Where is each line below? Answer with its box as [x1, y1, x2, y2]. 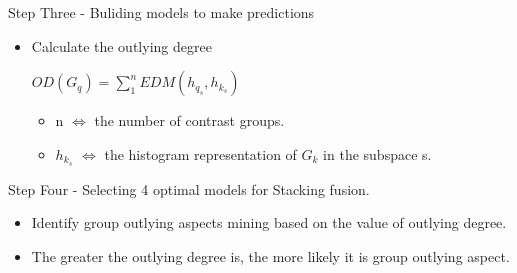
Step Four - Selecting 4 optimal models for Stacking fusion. [8, 178, 370, 199]
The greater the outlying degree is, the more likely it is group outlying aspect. [31, 245, 510, 266]
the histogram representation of [104, 143, 297, 164]
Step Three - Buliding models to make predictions [8, 2, 315, 22]
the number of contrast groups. [94, 110, 285, 131]
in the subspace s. [323, 143, 432, 164]
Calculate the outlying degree [31, 35, 212, 56]
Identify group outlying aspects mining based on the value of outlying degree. [31, 212, 507, 233]
